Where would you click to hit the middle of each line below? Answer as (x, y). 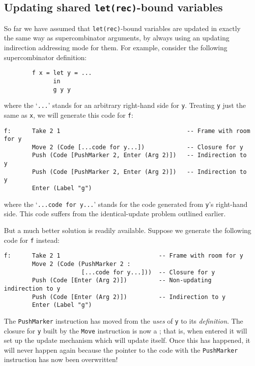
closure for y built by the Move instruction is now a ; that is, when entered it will (126, 330)
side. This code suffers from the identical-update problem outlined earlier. (115, 214)
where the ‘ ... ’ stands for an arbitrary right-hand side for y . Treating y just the (125, 105)
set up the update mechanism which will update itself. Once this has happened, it (127, 340)
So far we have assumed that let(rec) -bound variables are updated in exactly (122, 28)
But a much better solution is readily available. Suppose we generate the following (128, 230)
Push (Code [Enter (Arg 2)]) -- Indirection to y (129, 297)
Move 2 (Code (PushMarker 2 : (81, 264)
